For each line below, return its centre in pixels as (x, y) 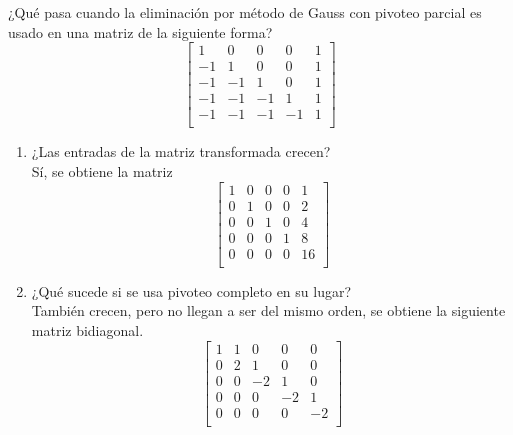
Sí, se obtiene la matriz (102, 170)
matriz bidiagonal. (87, 329)
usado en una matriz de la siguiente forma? (140, 31)
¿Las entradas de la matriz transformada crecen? (181, 151)
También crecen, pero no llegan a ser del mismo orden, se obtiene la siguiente (268, 310)
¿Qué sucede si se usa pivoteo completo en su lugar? (191, 290)
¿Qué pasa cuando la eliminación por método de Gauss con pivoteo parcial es (245, 12)
